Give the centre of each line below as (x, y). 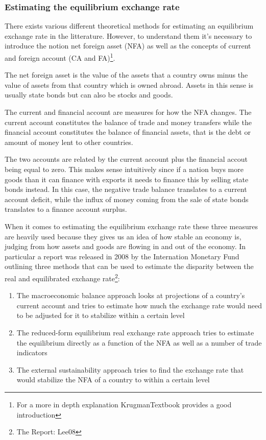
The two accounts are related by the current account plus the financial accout (126, 159)
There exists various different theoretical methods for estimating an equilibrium (129, 26)
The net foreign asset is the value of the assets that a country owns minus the (126, 75)
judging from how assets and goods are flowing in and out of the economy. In (125, 246)
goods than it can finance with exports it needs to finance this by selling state (127, 179)
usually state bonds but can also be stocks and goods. (89, 95)
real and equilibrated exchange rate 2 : (62, 277)
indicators (32, 352)
